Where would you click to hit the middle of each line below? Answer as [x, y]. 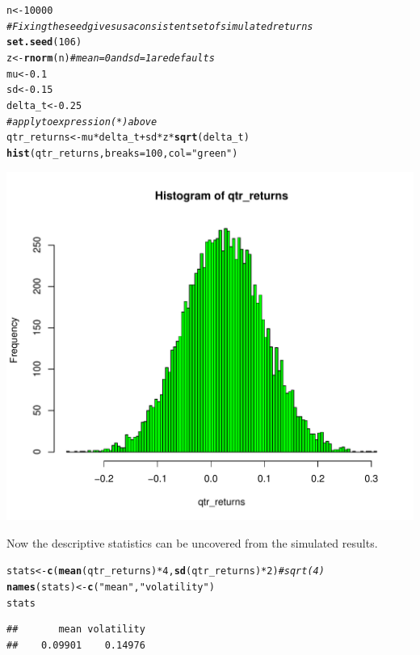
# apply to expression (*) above [82, 122]
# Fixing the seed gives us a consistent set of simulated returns [160, 26]
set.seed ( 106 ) [44, 42]
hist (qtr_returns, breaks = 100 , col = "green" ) [122, 153]
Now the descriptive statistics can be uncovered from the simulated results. [192, 542]
